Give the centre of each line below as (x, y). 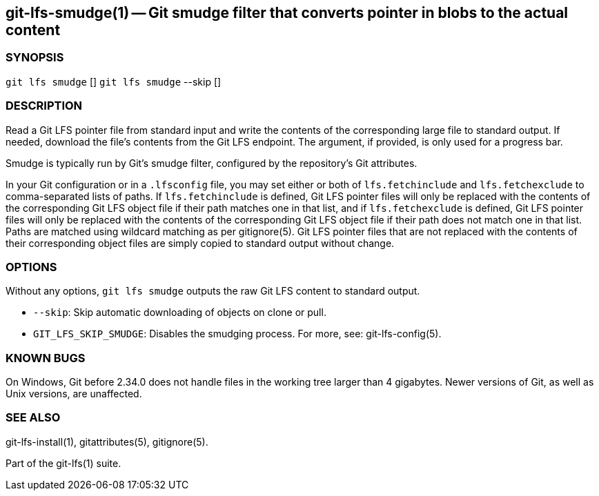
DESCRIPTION (44, 106)
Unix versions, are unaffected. (74, 394)
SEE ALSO (33, 418)
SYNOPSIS (35, 58)
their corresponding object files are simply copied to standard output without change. (200, 243)
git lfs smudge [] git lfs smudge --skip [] (114, 81)
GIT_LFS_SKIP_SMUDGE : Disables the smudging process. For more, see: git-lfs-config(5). (237, 334)
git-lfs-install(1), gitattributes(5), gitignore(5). (107, 442)
